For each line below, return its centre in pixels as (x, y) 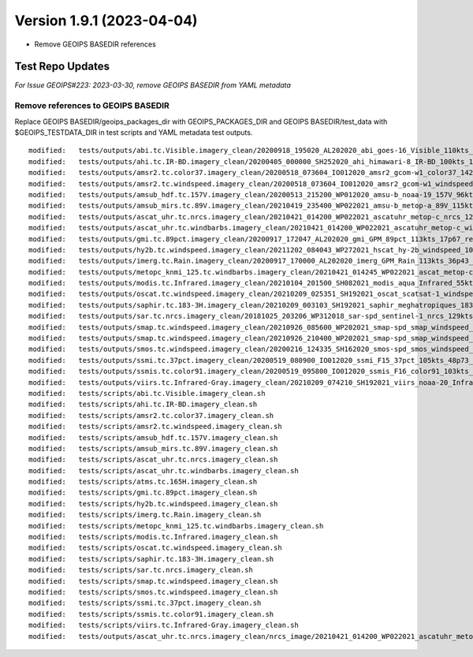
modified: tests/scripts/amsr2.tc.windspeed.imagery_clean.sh (156, 427)
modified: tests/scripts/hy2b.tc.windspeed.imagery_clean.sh (153, 504)
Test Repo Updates (62, 67)
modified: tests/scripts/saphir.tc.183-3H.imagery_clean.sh (151, 559)
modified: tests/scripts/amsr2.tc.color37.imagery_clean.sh (151, 415)
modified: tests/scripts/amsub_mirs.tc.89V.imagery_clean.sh (153, 448)
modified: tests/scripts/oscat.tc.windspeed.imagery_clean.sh (156, 548)
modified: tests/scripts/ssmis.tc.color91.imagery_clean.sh (151, 614)
